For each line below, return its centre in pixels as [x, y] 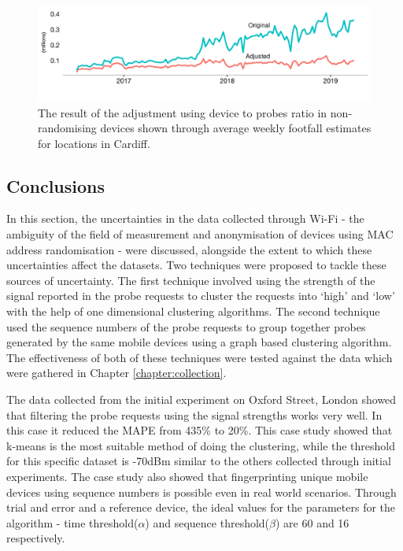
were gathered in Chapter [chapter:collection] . [116, 373]
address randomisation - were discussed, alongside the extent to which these [189, 249]
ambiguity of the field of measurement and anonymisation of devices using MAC [200, 234]
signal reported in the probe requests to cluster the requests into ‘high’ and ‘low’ [201, 296]
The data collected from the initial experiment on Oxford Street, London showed [201, 399]
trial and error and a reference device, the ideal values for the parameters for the [201, 507]
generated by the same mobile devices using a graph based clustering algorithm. [199, 342]
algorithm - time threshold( [72, 522]
